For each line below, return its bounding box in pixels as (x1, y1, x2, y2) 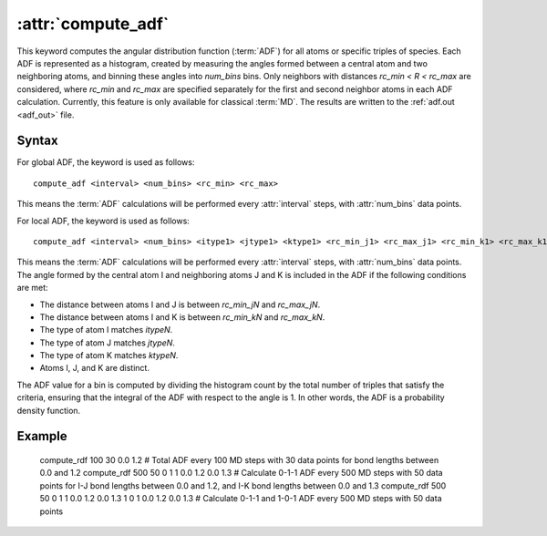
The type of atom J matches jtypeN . (39, 337, 175, 348)
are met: (16, 283, 49, 294)
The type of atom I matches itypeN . (39, 325, 173, 335)
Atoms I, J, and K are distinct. (39, 363, 150, 374)
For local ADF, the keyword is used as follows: (16, 215, 191, 226)
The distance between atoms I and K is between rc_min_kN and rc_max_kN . (39, 311, 325, 323)
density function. (16, 405, 81, 416)
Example (16, 428, 67, 444)
